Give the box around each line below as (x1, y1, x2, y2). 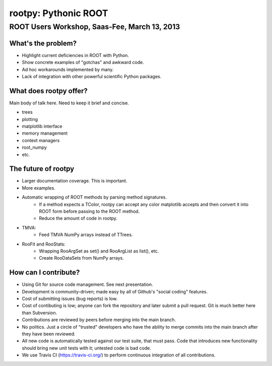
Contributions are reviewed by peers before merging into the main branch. (22, 317, 176, 323)
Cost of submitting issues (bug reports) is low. (22, 295, 118, 302)
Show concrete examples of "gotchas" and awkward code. (22, 59, 145, 66)
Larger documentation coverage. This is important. (22, 178, 127, 184)
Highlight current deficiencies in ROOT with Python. (22, 52, 129, 58)
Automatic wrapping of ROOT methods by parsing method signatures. (22, 194, 167, 200)
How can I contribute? (9, 268, 80, 277)
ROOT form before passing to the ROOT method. (39, 208, 140, 214)
